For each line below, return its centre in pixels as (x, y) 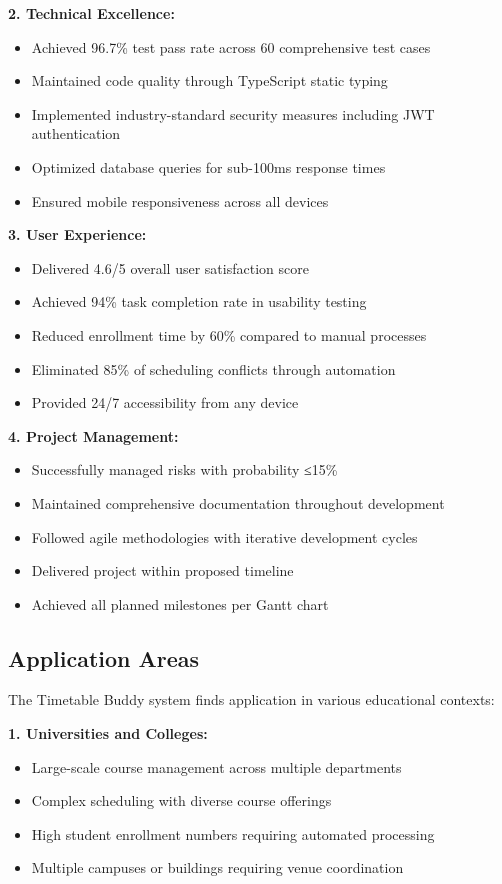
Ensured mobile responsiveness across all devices (180, 200)
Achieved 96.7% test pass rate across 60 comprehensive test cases (231, 46)
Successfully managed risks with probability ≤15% (184, 469)
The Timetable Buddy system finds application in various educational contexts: (251, 699)
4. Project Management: (93, 435)
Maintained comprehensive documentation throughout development (238, 502)
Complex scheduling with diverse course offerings (181, 800)
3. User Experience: (77, 234)
